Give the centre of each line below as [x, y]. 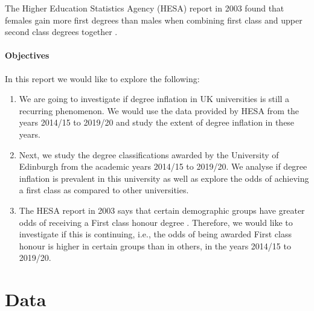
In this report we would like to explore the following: [102, 78]
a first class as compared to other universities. [104, 190]
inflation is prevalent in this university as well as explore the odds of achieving [164, 178]
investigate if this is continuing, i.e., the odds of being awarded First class [155, 234]
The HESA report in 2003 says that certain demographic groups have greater [162, 210]
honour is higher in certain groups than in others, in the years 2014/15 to [155, 245]
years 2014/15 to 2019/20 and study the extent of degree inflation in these [157, 122]
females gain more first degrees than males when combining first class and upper [154, 20]
